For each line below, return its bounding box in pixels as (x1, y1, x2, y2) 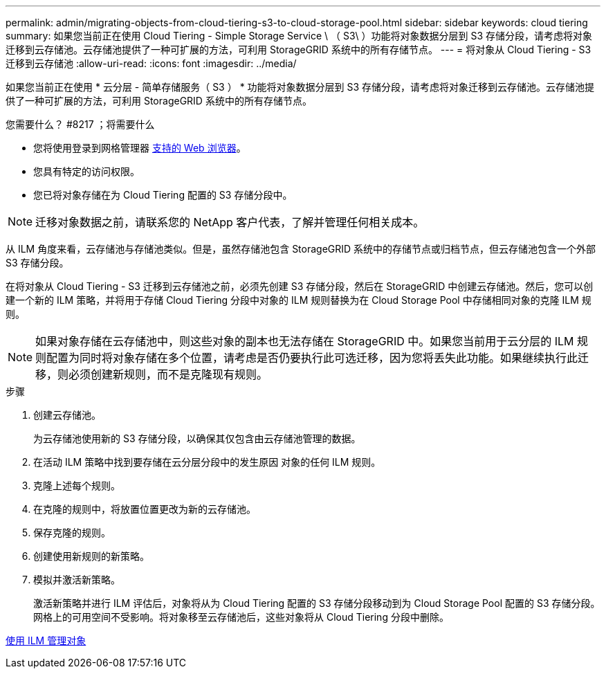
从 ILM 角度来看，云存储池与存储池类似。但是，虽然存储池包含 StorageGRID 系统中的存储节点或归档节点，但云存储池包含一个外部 (6, 243, 596, 255)
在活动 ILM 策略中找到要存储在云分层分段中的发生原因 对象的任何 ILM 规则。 (33, 456, 381, 468)
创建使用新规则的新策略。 (33, 550, 149, 562)
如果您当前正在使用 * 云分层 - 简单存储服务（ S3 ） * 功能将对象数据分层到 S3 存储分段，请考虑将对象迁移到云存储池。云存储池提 (6, 81, 595, 93)
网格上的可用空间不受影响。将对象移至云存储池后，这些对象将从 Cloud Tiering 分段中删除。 (33, 611, 449, 623)
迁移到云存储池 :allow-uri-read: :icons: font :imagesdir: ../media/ (6, 57, 297, 69)
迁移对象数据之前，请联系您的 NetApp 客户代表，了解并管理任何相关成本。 (35, 215, 425, 229)
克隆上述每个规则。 (33, 480, 120, 491)
